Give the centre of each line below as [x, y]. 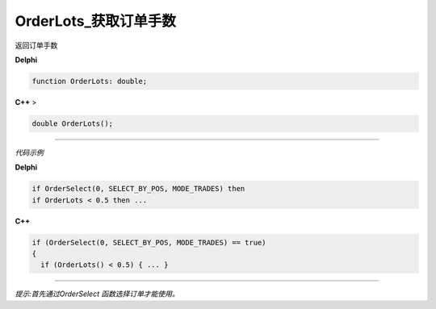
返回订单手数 [36, 45]
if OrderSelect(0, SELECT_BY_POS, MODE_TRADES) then [138, 189]
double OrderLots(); [72, 123]
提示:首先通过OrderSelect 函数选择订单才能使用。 [97, 294]
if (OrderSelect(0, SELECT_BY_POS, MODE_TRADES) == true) [149, 242]
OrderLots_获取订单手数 [96, 21]
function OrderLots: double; [90, 81]
